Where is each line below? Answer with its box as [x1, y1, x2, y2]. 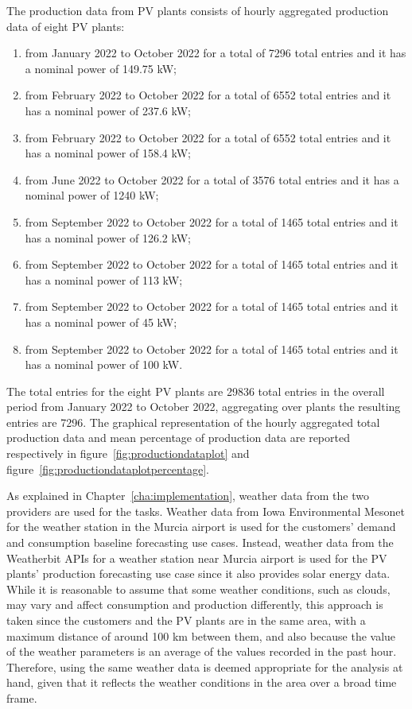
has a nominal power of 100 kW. [25, 356, 183, 373]
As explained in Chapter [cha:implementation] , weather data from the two [6, 487, 369, 504]
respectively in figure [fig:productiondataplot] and [6, 445, 250, 462]
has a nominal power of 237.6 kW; [25, 102, 191, 118]
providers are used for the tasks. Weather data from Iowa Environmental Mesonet [6, 502, 405, 519]
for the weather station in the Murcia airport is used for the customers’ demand [6, 518, 396, 535]
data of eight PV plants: [6, 17, 125, 34]
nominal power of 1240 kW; [25, 187, 159, 203]
